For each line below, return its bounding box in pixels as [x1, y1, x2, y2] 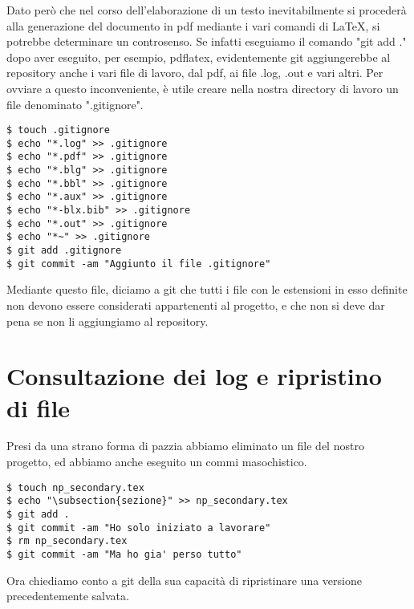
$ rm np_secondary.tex [6, 535, 128, 547]
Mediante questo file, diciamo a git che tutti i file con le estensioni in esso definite [6, 281, 408, 298]
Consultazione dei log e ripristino [6, 359, 382, 392]
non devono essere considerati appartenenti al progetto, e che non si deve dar [6, 296, 385, 313]
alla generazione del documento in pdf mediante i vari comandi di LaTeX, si [6, 17, 380, 34]
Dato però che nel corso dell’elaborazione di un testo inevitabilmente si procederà [6, 2, 407, 18]
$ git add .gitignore [6, 245, 122, 257]
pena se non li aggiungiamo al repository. [6, 312, 209, 329]
